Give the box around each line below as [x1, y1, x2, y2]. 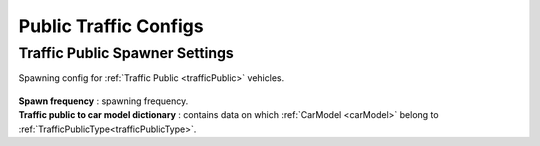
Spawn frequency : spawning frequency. [18, 95, 189, 107]
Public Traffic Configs [18, 15, 204, 37]
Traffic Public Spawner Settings [18, 44, 234, 62]
